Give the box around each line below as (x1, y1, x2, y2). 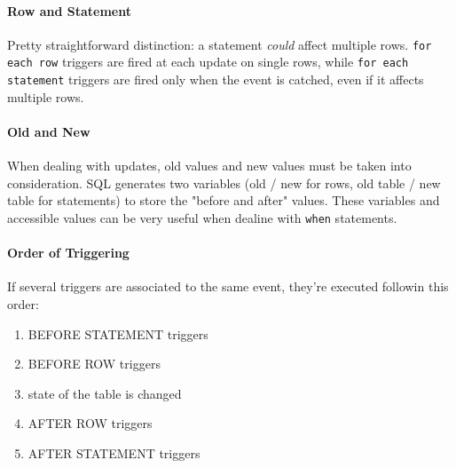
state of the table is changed (28, 384, 182, 402)
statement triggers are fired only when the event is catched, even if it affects (7, 70, 424, 89)
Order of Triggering (7, 243, 130, 262)
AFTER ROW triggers (28, 414, 153, 432)
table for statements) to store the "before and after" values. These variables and (7, 191, 440, 210)
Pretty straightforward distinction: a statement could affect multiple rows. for (7, 35, 432, 53)
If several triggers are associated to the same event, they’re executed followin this (7, 277, 449, 296)
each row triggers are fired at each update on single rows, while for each (7, 52, 409, 71)
